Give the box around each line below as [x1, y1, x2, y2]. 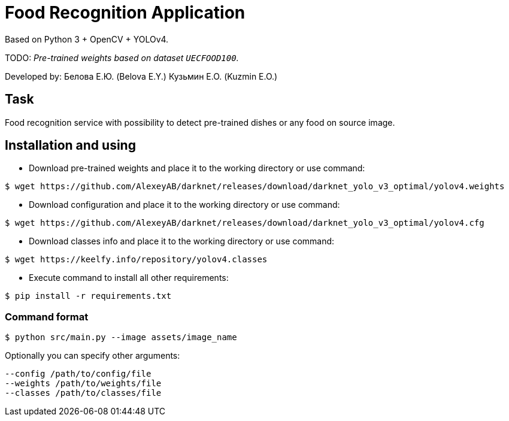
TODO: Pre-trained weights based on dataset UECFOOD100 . [5, 52, 239, 63]
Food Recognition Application [5, 2, 246, 23]
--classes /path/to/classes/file [5, 388, 162, 398]
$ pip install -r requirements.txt [5, 291, 172, 301]
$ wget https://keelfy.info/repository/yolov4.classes [5, 255, 268, 265]
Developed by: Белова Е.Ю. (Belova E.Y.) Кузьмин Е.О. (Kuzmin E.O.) [5, 71, 278, 81]
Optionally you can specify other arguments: [5, 350, 180, 361]
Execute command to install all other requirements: [29, 272, 229, 283]
